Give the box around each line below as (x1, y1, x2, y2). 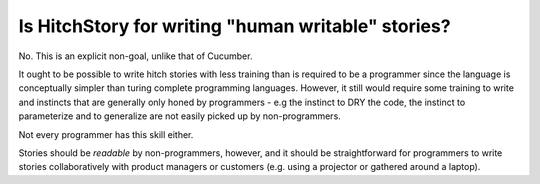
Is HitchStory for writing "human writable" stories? (18, 15, 451, 37)
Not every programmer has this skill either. (18, 128, 194, 140)
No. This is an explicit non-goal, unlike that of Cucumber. (18, 50, 253, 62)
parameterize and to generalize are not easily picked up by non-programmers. (18, 110, 342, 122)
